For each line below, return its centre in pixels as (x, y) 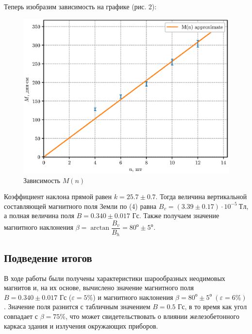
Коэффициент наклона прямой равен (58, 196)
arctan (100, 228)
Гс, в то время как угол (212, 306)
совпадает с (21, 316)
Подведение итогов (48, 257)
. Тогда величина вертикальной (201, 196)
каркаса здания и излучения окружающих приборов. (81, 325)
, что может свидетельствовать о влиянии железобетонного (152, 316)
